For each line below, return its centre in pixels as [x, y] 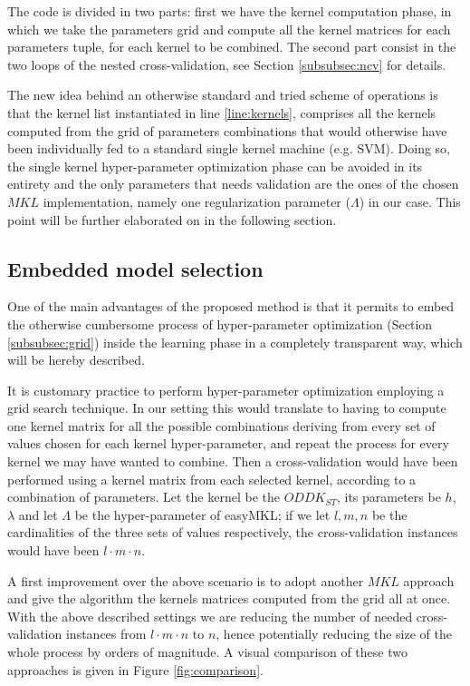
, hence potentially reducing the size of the [334, 634]
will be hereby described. [76, 360]
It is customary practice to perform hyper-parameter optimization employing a [226, 390]
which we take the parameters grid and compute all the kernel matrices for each [229, 29]
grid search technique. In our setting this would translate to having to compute [227, 408]
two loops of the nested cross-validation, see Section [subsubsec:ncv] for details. [227, 64]
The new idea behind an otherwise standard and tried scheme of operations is [223, 95]
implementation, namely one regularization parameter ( [197, 201]
